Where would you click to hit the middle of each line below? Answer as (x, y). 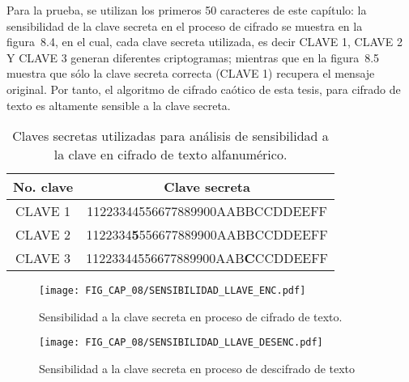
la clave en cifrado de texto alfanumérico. (170, 155)
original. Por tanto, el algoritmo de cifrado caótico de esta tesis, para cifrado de (204, 89)
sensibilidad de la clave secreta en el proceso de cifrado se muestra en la (185, 25)
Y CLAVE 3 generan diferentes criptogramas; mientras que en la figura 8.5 (193, 57)
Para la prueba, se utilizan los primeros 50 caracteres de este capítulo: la (187, 10)
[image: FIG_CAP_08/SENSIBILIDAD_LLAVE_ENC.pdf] (173, 291)
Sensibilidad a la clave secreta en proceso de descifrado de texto (197, 369)
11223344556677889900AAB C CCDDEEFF (207, 258)
